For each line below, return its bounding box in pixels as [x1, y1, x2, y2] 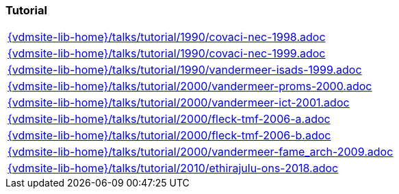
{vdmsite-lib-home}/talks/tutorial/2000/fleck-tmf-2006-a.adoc [8, 112, 331, 126]
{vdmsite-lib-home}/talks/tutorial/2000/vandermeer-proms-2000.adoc [8, 79, 372, 94]
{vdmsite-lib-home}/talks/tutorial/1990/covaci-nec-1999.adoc [8, 46, 326, 61]
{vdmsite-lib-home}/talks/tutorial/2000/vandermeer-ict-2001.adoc [8, 96, 350, 110]
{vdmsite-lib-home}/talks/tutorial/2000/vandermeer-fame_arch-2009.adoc [8, 145, 394, 159]
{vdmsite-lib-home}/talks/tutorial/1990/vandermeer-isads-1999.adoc [8, 63, 362, 77]
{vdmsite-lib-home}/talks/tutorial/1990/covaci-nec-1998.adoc [8, 30, 326, 44]
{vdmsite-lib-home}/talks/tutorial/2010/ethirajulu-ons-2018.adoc [8, 161, 339, 176]
